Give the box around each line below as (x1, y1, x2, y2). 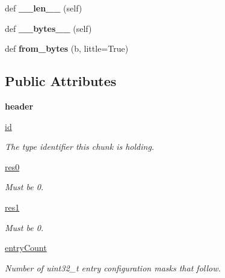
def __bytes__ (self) (5, 22, 92, 34)
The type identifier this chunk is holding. (5, 140, 155, 153)
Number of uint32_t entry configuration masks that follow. (5, 261, 221, 274)
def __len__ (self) (5, 2, 82, 14)
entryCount (5, 241, 47, 254)
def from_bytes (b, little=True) (5, 42, 129, 55)
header (5, 99, 34, 112)
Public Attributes (5, 72, 117, 90)
